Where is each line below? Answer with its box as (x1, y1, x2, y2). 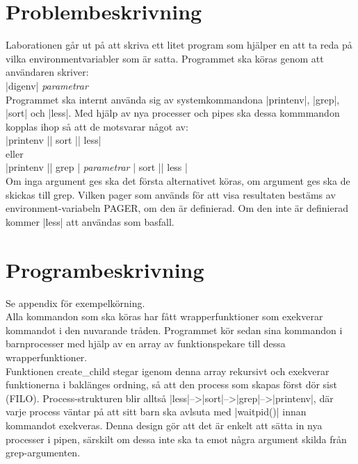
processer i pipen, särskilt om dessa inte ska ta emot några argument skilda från (6, 431, 347, 446)
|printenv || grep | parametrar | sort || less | (6, 160, 188, 174)
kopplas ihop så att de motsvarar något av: (6, 119, 188, 133)
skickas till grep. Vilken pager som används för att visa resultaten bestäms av (6, 187, 336, 201)
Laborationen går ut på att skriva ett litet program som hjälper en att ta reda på (6, 38, 352, 52)
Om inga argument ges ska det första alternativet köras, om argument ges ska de (6, 174, 350, 188)
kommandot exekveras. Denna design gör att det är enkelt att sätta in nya (6, 417, 323, 432)
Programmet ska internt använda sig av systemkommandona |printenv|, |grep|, (6, 92, 340, 106)
